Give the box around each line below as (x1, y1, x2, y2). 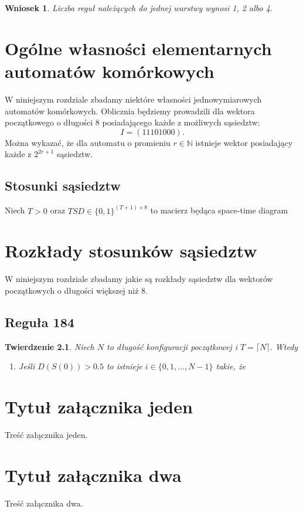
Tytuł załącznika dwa (5, 463, 182, 487)
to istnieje (106, 360, 142, 372)
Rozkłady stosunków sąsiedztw (5, 239, 257, 263)
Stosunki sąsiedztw (5, 176, 121, 195)
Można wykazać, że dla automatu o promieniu (5, 136, 171, 148)
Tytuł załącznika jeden (5, 395, 193, 418)
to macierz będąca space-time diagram (150, 204, 288, 216)
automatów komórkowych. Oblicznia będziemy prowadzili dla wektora (5, 104, 255, 117)
